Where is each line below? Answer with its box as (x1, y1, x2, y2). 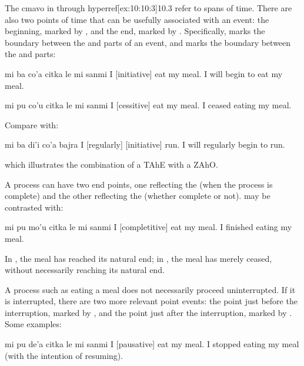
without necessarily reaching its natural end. (5, 264, 165, 276)
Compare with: (5, 118, 59, 131)
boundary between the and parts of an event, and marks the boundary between (5, 36, 291, 48)
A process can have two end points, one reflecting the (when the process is (5, 178, 273, 190)
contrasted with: (5, 201, 64, 213)
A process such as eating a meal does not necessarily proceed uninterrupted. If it (5, 283, 296, 295)
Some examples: (5, 318, 62, 330)
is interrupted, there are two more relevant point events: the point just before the (5, 295, 298, 307)
